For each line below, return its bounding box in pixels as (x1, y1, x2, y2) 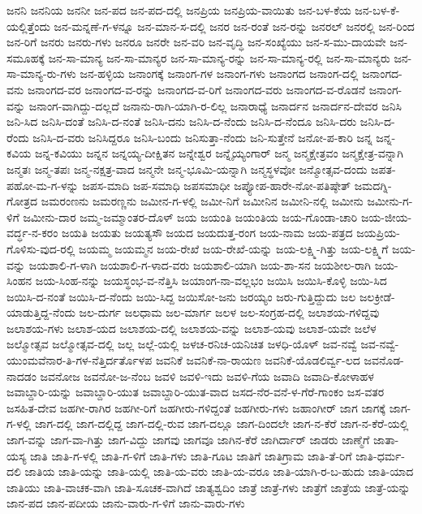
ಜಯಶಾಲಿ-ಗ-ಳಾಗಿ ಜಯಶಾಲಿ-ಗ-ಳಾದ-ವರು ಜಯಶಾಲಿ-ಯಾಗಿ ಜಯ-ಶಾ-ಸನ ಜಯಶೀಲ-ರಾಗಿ (28, 256, 371, 273)
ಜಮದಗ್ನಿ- (354, 176, 392, 193)
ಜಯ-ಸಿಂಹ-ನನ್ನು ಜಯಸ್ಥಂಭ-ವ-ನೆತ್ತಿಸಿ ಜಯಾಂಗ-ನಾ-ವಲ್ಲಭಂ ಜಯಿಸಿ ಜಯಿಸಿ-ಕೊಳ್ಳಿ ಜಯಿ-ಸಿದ (35, 272, 387, 289)
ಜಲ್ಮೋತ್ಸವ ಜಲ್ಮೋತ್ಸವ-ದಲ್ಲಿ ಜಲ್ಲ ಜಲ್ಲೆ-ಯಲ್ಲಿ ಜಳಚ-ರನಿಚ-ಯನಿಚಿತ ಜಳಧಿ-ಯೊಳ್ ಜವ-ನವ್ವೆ (6, 335, 357, 352)
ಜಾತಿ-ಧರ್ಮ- (355, 447, 405, 464)
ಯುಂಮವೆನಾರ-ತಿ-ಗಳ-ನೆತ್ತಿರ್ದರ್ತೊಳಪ (6, 352, 153, 369)
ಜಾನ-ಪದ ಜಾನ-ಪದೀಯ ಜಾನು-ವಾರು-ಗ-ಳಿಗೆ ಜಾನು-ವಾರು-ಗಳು (6, 495, 245, 512)
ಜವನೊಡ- (364, 352, 404, 369)
